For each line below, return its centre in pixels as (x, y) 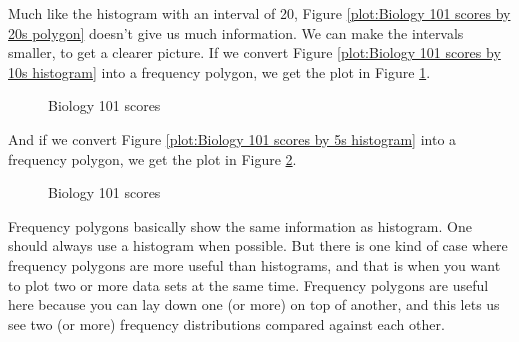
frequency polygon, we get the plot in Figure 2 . (152, 158)
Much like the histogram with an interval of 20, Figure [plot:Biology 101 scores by (259, 13)
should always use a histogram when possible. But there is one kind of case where (258, 245)
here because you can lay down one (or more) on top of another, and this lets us (254, 304)
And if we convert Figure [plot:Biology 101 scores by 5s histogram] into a (232, 138)
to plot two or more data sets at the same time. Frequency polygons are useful (248, 284)
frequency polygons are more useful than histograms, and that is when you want (254, 264)
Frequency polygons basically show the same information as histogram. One (240, 225)
